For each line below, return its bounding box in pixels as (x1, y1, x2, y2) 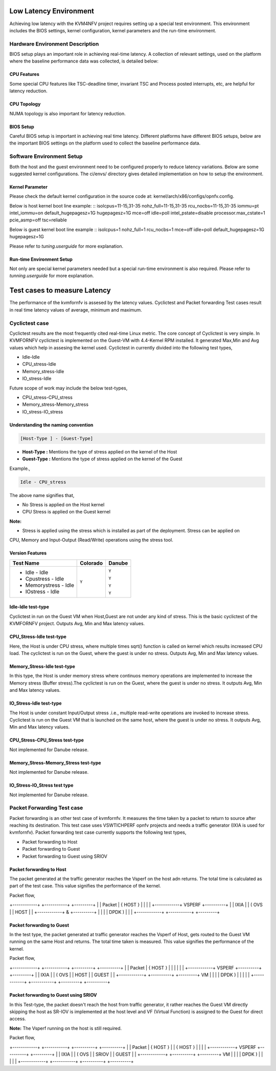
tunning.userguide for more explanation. (9, 273, 94, 279)
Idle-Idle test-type (9, 604, 50, 610)
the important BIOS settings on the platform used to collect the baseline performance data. (9, 140, 201, 146)
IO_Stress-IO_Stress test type (9, 782, 74, 789)
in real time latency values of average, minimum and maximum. (9, 306, 143, 313)
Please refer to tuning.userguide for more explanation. (9, 243, 124, 249)
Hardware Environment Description (9, 40, 99, 47)
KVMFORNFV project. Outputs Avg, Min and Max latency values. (9, 621, 145, 627)
